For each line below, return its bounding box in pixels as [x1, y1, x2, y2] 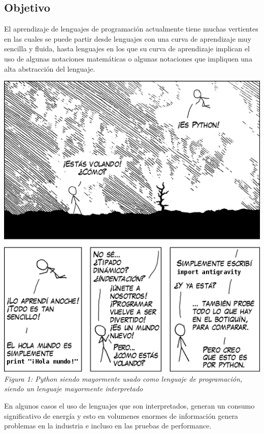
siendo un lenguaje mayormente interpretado [4, 383, 143, 394]
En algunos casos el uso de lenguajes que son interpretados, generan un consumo [4, 400, 255, 411]
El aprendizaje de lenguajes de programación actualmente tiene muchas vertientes [4, 23, 258, 34]
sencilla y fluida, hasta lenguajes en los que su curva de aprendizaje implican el [4, 43, 250, 54]
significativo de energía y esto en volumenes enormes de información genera [4, 410, 238, 421]
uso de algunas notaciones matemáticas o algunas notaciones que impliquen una [4, 53, 252, 64]
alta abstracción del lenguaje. [4, 63, 95, 74]
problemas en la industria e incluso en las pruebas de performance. [4, 420, 212, 431]
